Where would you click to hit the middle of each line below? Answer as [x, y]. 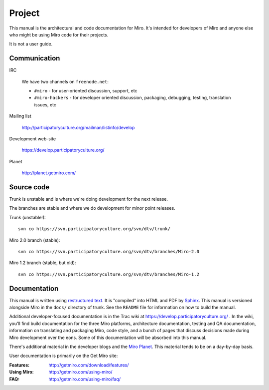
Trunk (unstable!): [27, 217]
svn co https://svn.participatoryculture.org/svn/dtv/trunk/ [94, 229]
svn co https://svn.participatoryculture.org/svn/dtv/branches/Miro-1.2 [109, 274]
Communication [35, 58]
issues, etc [45, 104]
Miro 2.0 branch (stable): [35, 240]
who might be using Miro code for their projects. [59, 34]
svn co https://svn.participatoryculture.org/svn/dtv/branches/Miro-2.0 [109, 251]
